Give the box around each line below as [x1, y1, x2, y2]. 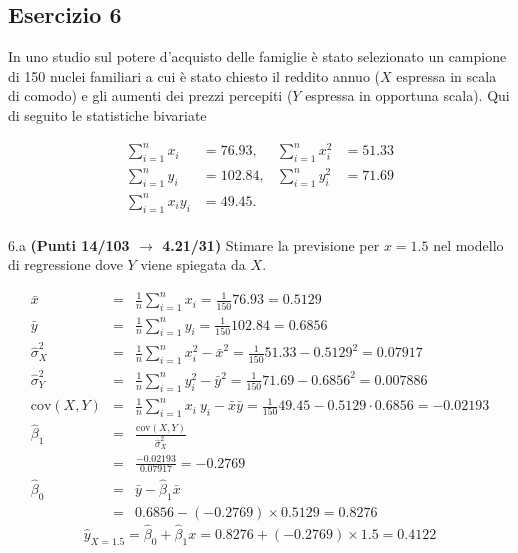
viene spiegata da [140, 254, 246, 275]
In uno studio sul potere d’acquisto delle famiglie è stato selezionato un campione [8, 46, 507, 67]
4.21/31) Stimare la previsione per [162, 234, 380, 255]
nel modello [433, 234, 504, 255]
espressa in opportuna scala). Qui [305, 85, 510, 106]
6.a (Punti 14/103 [8, 234, 130, 255]
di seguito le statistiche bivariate [8, 104, 207, 125]
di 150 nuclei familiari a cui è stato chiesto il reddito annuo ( [8, 65, 381, 86]
